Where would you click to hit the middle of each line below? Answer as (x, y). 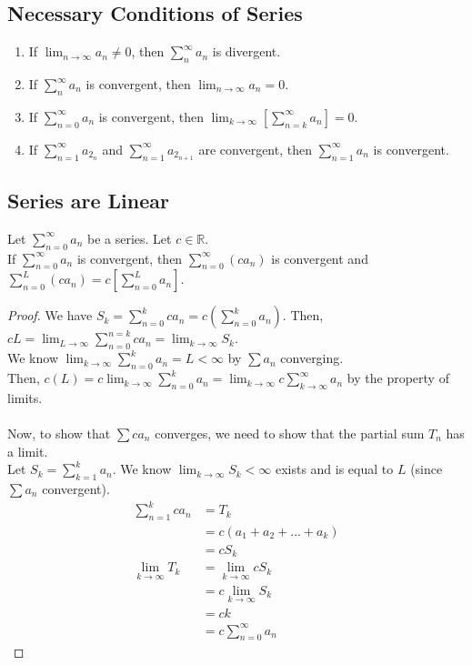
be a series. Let (130, 238)
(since (427, 469)
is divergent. (246, 51)
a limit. (28, 451)
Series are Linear (88, 201)
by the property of (398, 378)
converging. (312, 358)
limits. (25, 397)
